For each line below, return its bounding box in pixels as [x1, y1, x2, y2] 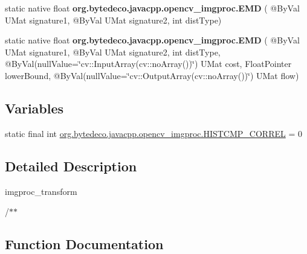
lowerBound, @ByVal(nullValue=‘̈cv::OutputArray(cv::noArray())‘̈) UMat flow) [5, 69, 299, 81]
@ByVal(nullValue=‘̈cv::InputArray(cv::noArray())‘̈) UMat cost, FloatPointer [5, 57, 292, 70]
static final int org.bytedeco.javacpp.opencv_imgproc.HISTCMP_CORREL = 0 [5, 127, 302, 139]
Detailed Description [5, 156, 137, 175]
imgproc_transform [5, 185, 77, 197]
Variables [5, 98, 64, 117]
